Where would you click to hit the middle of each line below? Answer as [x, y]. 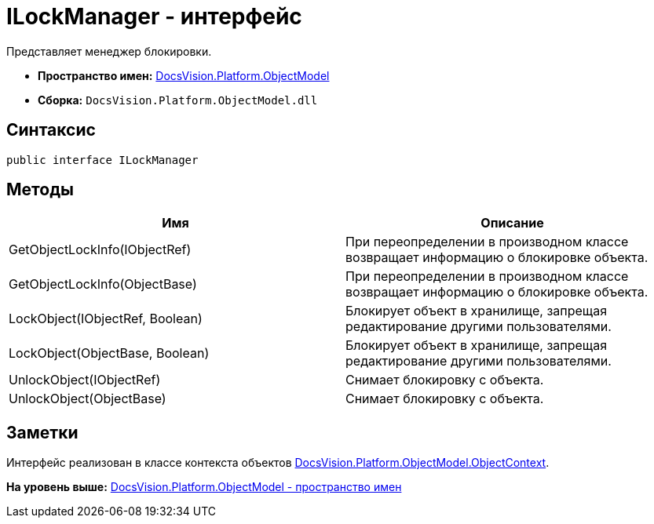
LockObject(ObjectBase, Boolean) [109, 353]
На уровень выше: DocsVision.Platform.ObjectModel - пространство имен [204, 487]
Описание [512, 223]
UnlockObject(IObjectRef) [85, 380]
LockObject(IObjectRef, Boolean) [106, 319]
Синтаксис [51, 130]
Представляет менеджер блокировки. [109, 51]
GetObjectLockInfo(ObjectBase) [103, 284]
